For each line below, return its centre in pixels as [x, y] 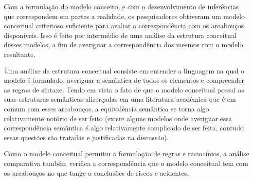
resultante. [20, 54]
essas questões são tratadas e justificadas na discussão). [86, 137]
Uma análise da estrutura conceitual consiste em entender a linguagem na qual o [124, 70]
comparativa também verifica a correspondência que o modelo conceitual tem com [126, 163]
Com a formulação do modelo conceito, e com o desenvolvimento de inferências [121, 6]
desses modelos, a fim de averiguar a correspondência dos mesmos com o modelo [124, 45]
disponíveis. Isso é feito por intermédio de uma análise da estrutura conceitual [120, 35]
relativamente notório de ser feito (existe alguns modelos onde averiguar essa [118, 118]
